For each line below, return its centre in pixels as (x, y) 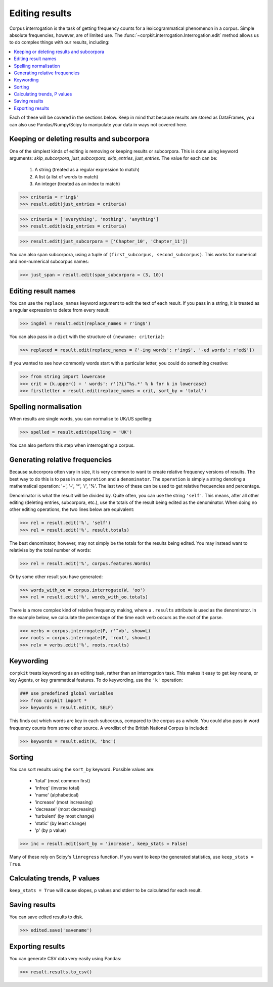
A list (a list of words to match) (66, 176)
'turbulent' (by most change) (64, 816)
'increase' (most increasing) (64, 802)
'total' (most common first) (62, 781)
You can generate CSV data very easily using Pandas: (65, 958)
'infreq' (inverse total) (57, 788)
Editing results (40, 13)
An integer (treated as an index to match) (77, 184)
